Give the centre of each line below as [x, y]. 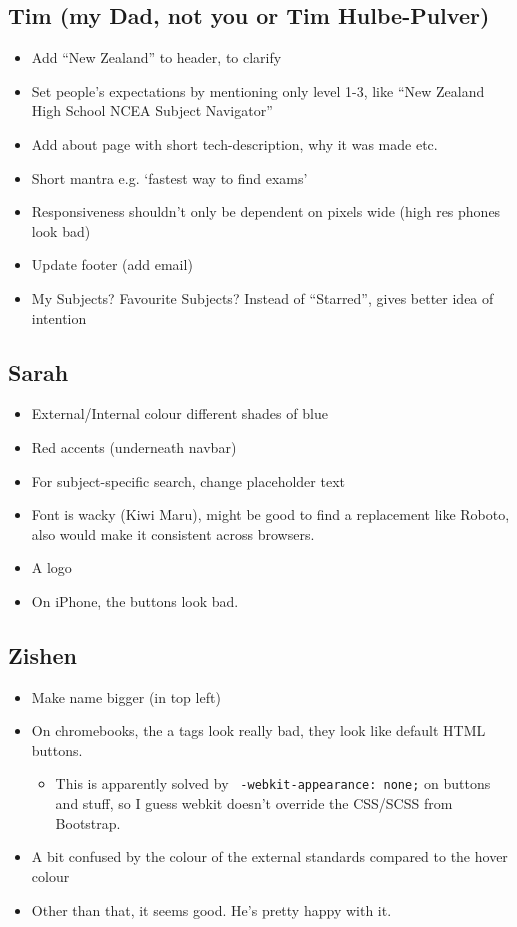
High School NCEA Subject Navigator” [152, 110]
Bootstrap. [88, 822]
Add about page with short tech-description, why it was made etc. [234, 143]
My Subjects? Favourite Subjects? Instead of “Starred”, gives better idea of [262, 297]
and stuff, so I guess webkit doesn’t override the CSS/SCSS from [254, 803]
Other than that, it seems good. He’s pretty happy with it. [211, 909]
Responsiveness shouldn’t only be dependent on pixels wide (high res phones [266, 211]
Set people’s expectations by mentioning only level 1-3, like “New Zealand [258, 90]
